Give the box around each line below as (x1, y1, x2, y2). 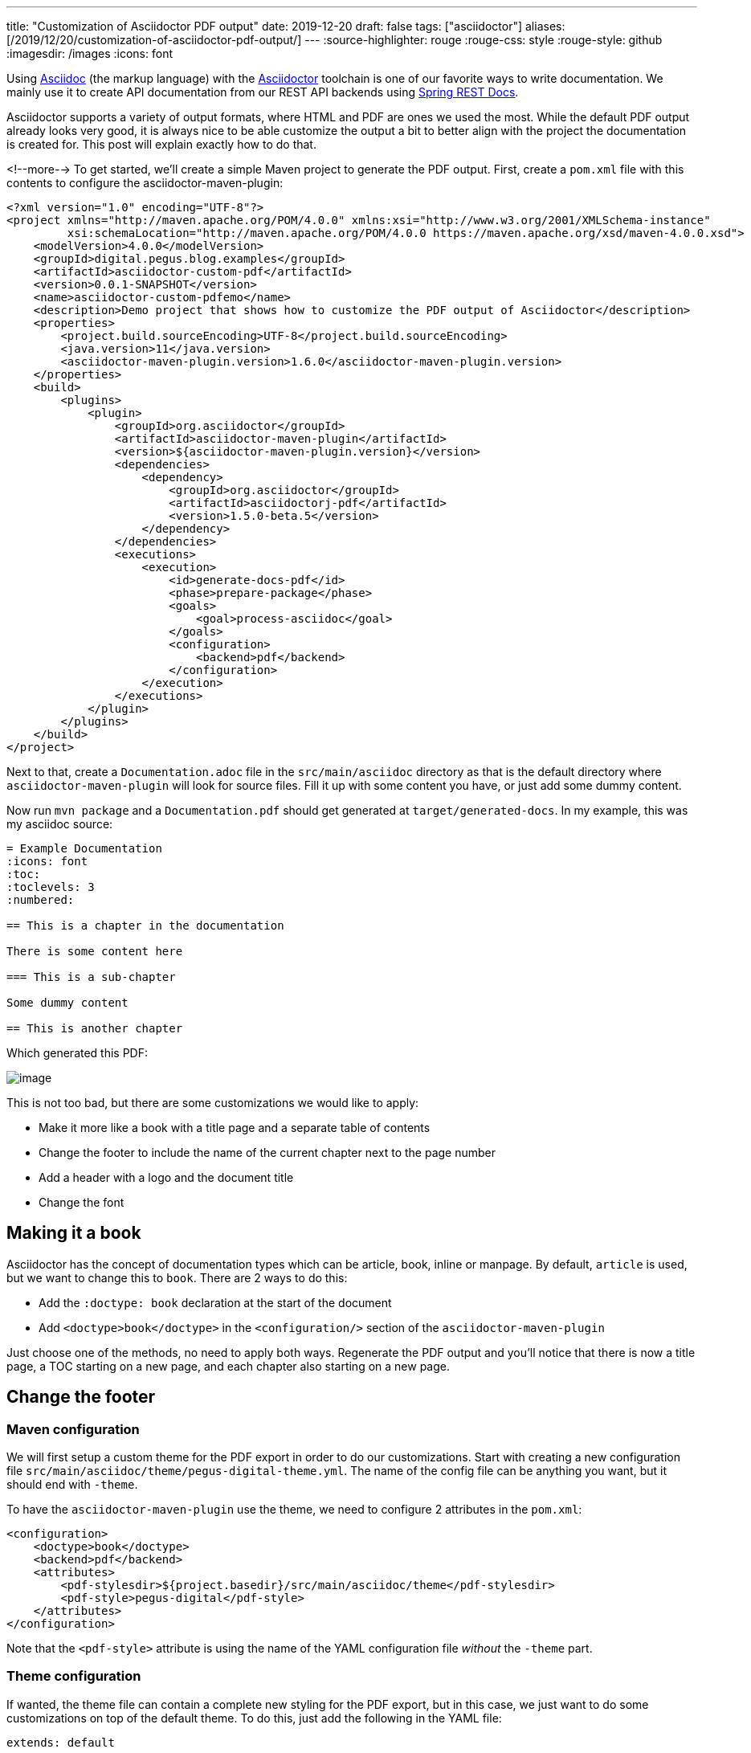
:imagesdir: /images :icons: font (6, 47, 173, 60)
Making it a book (6, 1223, 141, 1244)
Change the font (39, 1195, 124, 1209)
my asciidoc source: (6, 817, 113, 831)
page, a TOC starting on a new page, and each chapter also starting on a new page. (6, 1359, 450, 1373)
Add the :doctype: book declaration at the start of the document (39, 1295, 392, 1310)
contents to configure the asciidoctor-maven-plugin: (6, 176, 284, 190)
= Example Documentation (6, 842, 162, 855)
